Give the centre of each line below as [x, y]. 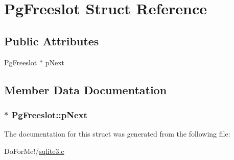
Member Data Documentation [86, 89]
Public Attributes [52, 41]
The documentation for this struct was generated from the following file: [117, 134]
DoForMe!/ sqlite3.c [34, 151]
